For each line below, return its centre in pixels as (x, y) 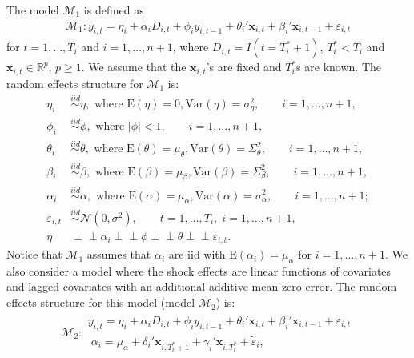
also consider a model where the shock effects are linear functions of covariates (199, 270)
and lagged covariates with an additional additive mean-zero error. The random (202, 286)
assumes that (119, 254)
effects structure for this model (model (101, 302)
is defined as (114, 10)
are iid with (197, 254)
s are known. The (339, 67)
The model (33, 10)
